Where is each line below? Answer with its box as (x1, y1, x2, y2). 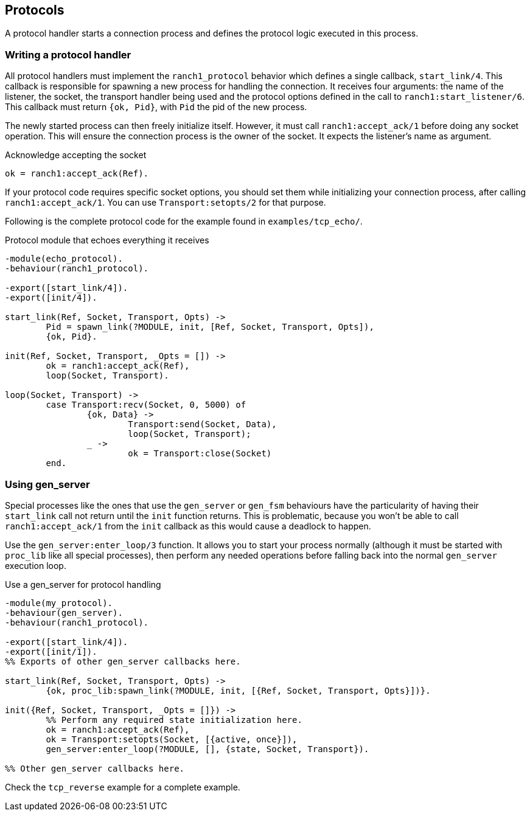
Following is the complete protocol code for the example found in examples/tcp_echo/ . (5, 216, 363, 227)
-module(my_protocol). (5, 598, 113, 608)
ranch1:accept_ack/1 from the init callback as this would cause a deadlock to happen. (5, 520, 371, 531)
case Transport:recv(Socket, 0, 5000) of (46, 400, 246, 410)
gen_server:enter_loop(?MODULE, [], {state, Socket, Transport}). (46, 744, 369, 754)
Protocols (5, 2, 65, 18)
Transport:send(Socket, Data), (128, 419, 277, 430)
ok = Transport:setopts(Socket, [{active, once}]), (46, 734, 298, 744)
